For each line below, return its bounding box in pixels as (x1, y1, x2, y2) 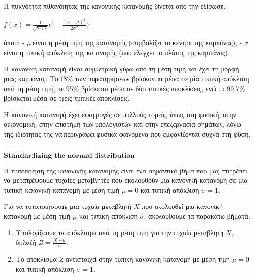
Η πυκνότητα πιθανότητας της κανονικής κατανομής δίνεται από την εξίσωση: (4, 1, 226, 11)
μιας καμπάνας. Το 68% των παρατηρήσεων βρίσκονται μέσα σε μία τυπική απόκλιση (4, 73, 249, 83)
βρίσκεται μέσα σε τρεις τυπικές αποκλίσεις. (4, 93, 130, 103)
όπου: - (4, 37, 25, 48)
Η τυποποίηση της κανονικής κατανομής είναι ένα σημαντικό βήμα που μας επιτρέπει (4, 165, 247, 175)
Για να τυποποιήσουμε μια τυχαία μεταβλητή (4, 201, 132, 211)
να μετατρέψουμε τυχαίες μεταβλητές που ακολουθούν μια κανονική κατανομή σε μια (4, 175, 248, 185)
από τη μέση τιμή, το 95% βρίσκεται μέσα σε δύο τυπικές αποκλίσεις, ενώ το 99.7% (4, 83, 245, 93)
